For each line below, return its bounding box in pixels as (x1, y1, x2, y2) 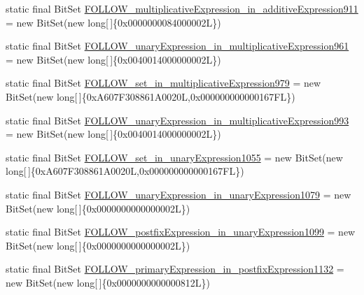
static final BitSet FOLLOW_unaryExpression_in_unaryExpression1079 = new (6, 187, 351, 201)
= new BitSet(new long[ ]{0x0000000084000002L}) (6, 15, 221, 29)
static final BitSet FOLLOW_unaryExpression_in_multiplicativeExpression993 (6, 113, 349, 127)
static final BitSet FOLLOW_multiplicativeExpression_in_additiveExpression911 (6, 1, 358, 15)
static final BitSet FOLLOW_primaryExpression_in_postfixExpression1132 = (6, 261, 344, 276)
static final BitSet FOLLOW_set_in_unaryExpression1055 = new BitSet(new (6, 150, 343, 164)
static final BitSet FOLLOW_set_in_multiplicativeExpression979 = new (6, 75, 321, 90)
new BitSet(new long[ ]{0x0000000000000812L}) (6, 275, 211, 289)
